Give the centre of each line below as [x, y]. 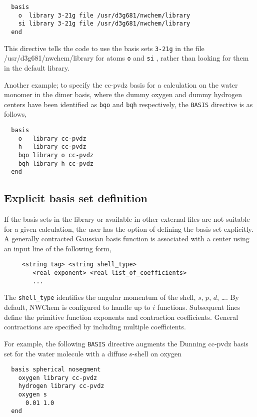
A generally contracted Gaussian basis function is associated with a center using [127, 239]
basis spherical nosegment [56, 370]
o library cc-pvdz [52, 138]
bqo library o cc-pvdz [56, 155]
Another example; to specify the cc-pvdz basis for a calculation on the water [121, 84]
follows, [15, 114]
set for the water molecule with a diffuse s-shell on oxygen [93, 353]
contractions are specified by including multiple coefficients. [95, 327]
